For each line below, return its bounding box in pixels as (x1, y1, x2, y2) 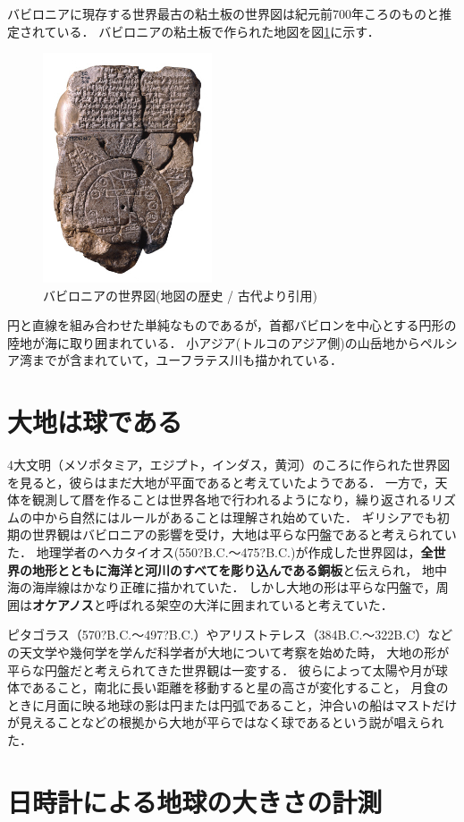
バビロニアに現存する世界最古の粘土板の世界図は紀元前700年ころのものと (7, 4, 439, 22)
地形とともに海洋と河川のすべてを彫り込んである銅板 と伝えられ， (31, 560, 418, 579)
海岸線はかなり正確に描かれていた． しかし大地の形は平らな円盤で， (31, 578, 436, 597)
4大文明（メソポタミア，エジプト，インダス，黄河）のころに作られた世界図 (7, 455, 451, 474)
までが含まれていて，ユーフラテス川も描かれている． (31, 351, 342, 369)
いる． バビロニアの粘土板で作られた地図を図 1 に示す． (56, 21, 380, 40)
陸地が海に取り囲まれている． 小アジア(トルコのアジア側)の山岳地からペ (7, 333, 433, 352)
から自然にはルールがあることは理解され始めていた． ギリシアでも (44, 507, 437, 526)
